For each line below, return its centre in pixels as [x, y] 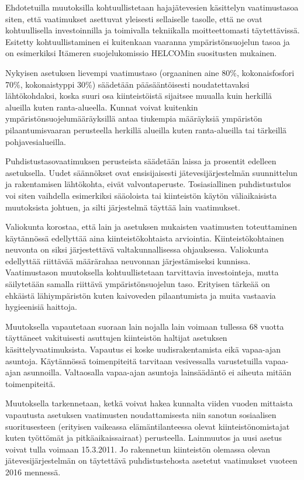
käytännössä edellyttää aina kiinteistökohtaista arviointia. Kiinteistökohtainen [145, 238]
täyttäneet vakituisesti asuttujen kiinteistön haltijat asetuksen [116, 338]
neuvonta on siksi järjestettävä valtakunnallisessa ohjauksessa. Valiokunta [137, 249]
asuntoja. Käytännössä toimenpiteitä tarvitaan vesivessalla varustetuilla [134, 360]
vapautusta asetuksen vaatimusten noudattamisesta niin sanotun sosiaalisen [141, 415]
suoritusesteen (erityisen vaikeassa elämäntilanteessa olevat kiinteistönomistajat [148, 426]
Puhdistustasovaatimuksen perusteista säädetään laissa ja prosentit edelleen [141, 161]
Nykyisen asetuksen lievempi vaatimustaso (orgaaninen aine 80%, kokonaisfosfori [150, 72]
